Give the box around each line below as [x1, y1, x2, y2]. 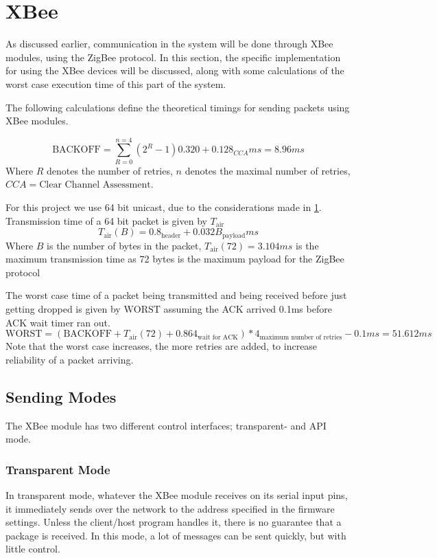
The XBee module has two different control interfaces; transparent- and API [5, 418, 327, 432]
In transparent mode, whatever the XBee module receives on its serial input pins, [5, 488, 348, 502]
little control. [5, 542, 60, 556]
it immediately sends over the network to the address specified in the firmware [5, 501, 335, 515]
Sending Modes [5, 386, 117, 407]
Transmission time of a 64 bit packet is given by [5, 213, 207, 227]
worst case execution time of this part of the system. [5, 76, 226, 91]
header [161, 232, 181, 239]
